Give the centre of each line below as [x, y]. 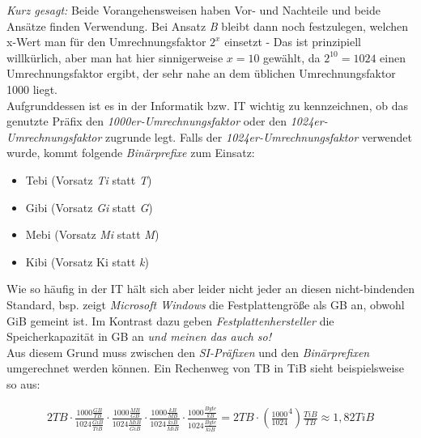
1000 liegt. [32, 89]
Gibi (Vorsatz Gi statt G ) [89, 207]
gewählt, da [292, 57]
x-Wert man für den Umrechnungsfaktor [106, 42]
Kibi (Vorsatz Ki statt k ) [87, 261]
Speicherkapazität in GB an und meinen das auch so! [139, 336]
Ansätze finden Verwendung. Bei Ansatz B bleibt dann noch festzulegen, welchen [208, 26]
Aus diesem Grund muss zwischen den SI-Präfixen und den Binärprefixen [188, 352]
